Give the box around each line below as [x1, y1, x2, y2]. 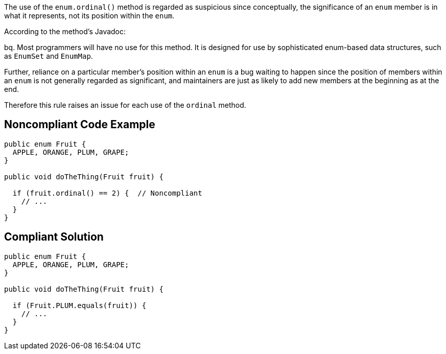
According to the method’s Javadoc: [4, 27, 126, 36]
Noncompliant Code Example [4, 118, 155, 131]
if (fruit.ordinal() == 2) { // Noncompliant [12, 188, 202, 197]
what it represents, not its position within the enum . [4, 11, 175, 20]
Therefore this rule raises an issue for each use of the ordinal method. [4, 101, 246, 109]
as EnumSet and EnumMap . [4, 52, 93, 60]
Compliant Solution [4, 230, 104, 244]
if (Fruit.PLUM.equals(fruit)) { [12, 301, 147, 310]
